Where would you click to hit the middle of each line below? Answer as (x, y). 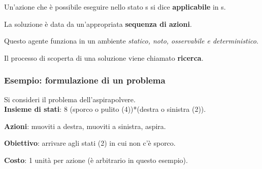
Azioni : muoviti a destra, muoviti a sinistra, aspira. (85, 126)
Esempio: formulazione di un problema (85, 80)
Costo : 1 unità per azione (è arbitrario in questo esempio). (96, 160)
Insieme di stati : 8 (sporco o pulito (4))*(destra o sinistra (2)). (105, 109)
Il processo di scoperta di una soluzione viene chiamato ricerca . (104, 57)
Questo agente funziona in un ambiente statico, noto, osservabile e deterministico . (131, 41)
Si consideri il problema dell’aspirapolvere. (70, 99)
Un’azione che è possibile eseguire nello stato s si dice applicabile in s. (115, 7)
